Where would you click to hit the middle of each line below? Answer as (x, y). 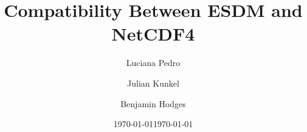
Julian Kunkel (153, 83)
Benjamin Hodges (153, 103)
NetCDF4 (153, 34)
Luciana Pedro (153, 63)
